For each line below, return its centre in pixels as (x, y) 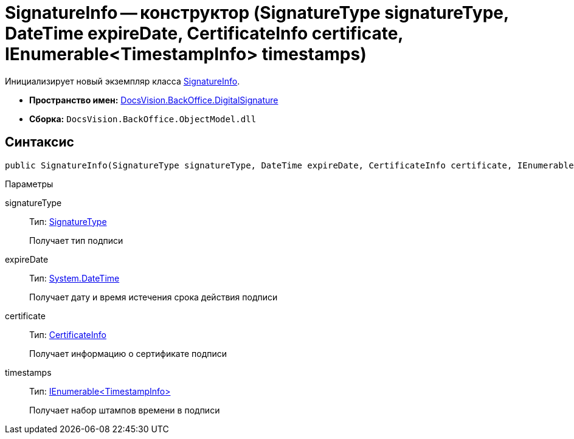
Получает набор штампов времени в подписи (125, 410)
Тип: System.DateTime (74, 278)
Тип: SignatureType (68, 221)
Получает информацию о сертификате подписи (128, 353)
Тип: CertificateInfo (68, 334)
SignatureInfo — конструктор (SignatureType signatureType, (257, 13)
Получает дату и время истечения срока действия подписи (154, 297)
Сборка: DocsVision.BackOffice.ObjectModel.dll (143, 119)
